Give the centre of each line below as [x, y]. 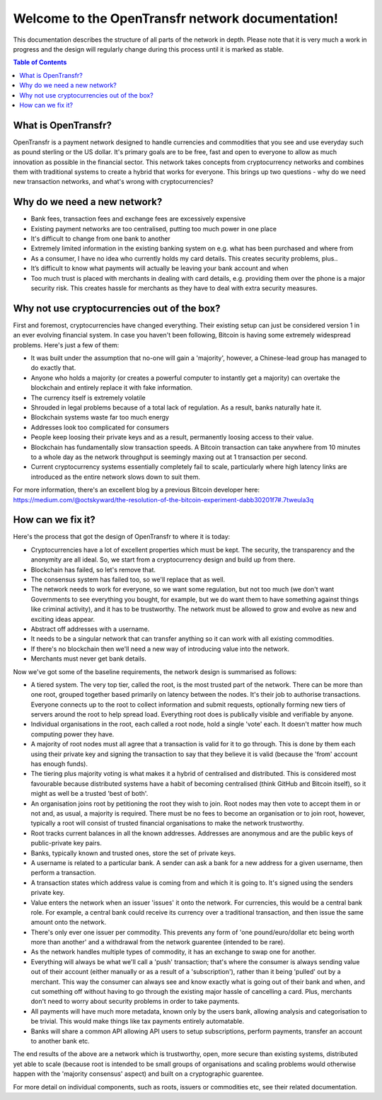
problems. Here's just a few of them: [66, 345]
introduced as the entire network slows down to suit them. [116, 477]
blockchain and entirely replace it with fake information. [112, 388]
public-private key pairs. [66, 843]
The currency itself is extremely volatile [88, 398]
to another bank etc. [60, 1041]
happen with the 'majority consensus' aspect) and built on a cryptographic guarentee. [139, 1074]
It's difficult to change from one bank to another [101, 239]
